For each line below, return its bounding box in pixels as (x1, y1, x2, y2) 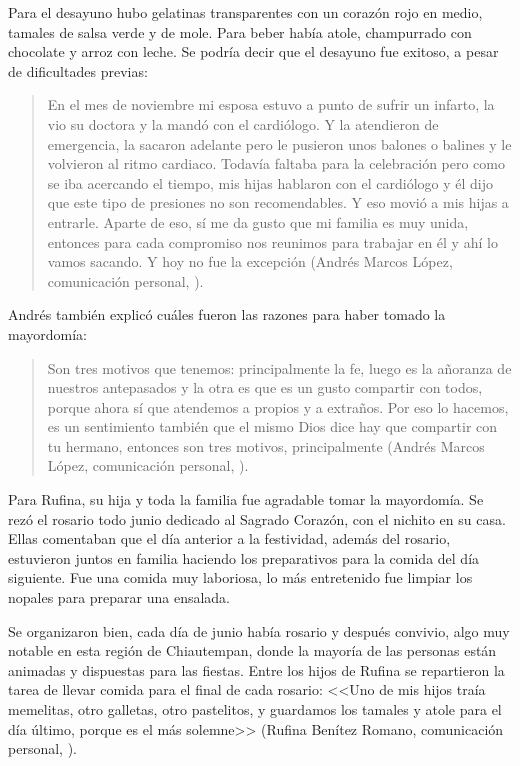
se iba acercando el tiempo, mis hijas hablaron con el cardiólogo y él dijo (47, 172, 494, 193)
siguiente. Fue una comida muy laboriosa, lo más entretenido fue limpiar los (8, 567, 473, 588)
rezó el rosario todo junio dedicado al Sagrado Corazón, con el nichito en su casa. (8, 508, 506, 529)
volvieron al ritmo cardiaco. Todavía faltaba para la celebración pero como (47, 153, 505, 174)
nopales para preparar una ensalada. (8, 587, 231, 608)
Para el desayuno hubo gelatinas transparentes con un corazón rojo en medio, (8, 2, 483, 22)
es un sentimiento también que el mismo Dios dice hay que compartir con (47, 416, 498, 437)
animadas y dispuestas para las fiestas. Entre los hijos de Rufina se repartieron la (8, 659, 505, 680)
